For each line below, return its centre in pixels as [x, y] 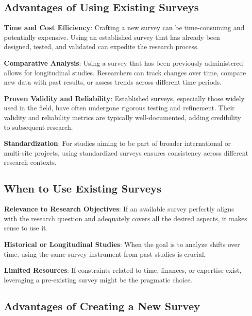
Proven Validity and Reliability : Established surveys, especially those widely [124, 98]
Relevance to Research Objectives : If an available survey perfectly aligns [119, 209]
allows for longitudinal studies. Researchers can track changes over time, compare [125, 72]
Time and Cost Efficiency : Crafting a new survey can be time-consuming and [124, 27]
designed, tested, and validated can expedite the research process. [101, 46]
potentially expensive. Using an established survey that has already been [112, 37]
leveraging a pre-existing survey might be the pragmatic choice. [98, 279]
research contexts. [30, 162]
